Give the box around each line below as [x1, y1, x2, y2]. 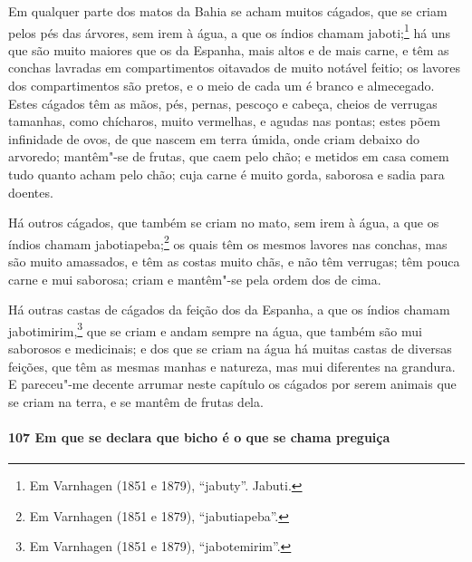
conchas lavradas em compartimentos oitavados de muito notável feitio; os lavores [8, 58, 461, 77]
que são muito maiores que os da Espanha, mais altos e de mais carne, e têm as [8, 40, 449, 59]
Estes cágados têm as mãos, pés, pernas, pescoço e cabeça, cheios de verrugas [8, 93, 438, 112]
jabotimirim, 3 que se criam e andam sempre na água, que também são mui [8, 318, 422, 340]
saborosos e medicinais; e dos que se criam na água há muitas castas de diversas [8, 339, 452, 358]
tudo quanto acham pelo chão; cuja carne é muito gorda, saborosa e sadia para [8, 165, 445, 183]
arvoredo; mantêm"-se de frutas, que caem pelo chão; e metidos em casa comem [8, 147, 449, 166]
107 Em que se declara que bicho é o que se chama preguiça [8, 428, 390, 447]
